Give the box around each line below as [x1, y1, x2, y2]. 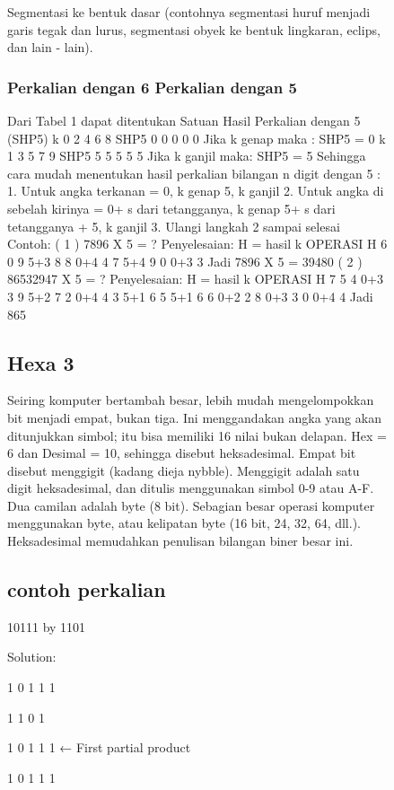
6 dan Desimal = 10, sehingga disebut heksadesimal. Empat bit [7, 443, 356, 462]
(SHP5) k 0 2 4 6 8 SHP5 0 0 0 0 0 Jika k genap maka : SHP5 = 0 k [7, 128, 386, 147]
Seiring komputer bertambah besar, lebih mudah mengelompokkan [7, 391, 374, 409]
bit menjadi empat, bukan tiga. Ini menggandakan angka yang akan [7, 408, 381, 426]
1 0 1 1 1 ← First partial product [7, 738, 191, 757]
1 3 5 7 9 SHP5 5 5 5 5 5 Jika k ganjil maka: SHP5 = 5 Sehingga [7, 146, 366, 165]
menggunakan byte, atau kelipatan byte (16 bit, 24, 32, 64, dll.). [7, 513, 361, 532]
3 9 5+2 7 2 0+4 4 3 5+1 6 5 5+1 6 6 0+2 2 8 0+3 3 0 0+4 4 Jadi [7, 286, 373, 305]
